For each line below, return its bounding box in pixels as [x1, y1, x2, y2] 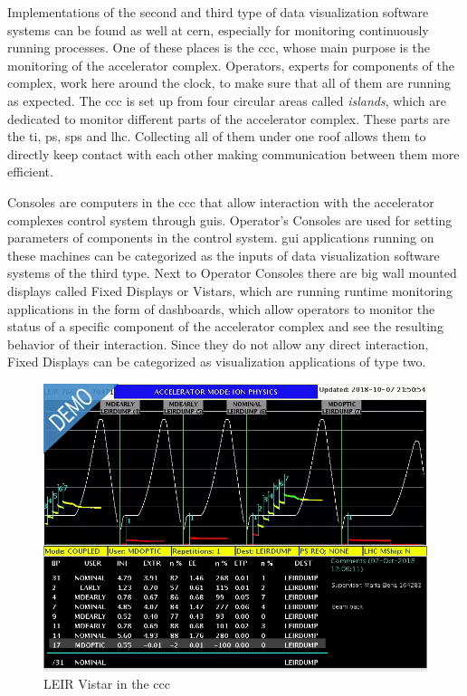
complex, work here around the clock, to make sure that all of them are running [7, 73, 451, 92]
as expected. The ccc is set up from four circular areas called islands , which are [7, 91, 446, 110]
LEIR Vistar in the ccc [43, 674, 170, 693]
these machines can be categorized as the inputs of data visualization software [7, 245, 440, 264]
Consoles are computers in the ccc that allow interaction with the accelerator [7, 192, 434, 211]
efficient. [7, 162, 53, 181]
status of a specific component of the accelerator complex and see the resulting [7, 317, 443, 336]
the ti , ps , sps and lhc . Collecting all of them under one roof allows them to [7, 127, 426, 146]
